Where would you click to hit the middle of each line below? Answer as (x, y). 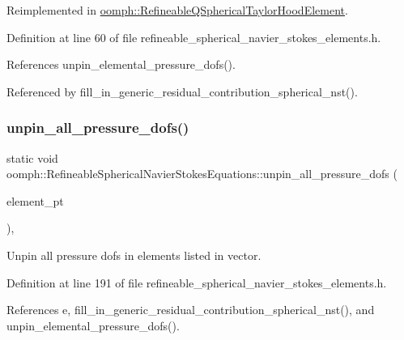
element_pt (35, 200)
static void (32, 157)
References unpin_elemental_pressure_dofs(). (121, 64)
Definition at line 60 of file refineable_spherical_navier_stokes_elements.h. (194, 37)
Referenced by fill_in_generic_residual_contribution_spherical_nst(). (182, 91)
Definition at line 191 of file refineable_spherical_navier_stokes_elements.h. (197, 282)
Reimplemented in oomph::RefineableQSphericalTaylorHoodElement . (177, 10)
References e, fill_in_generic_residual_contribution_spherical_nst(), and (191, 310)
